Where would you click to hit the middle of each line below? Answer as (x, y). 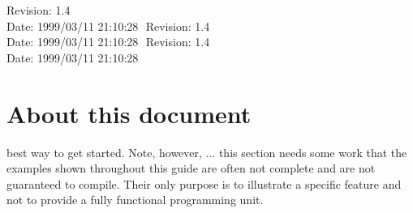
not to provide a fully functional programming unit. (135, 200)
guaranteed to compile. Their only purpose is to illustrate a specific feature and (204, 183)
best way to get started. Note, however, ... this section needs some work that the (207, 152)
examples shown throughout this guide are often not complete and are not (191, 168)
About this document (129, 113)
